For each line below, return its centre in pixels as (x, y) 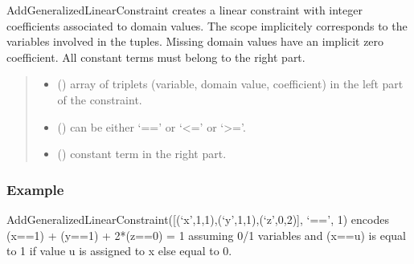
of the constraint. (100, 99)
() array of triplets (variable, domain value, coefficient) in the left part (230, 84)
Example (35, 189)
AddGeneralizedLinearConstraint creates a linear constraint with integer (184, 10)
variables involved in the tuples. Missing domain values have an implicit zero (195, 41)
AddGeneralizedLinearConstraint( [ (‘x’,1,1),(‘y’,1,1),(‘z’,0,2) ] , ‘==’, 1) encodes (198, 219)
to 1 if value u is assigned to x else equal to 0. (119, 251)
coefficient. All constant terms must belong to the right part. (156, 57)
